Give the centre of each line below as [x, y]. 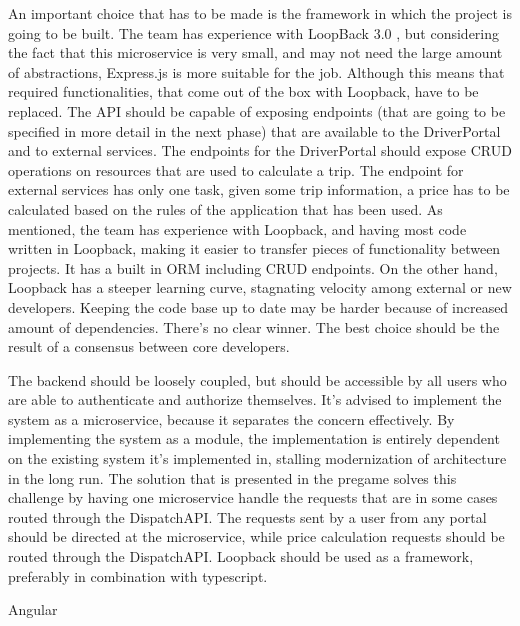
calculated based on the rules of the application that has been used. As [225, 208]
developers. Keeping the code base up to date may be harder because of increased [258, 306]
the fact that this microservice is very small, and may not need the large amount [255, 52]
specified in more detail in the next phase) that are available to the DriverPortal [254, 130]
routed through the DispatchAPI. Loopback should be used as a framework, [241, 556]
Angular [33, 609]
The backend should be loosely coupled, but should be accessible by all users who [257, 379]
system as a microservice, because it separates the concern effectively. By [231, 418]
